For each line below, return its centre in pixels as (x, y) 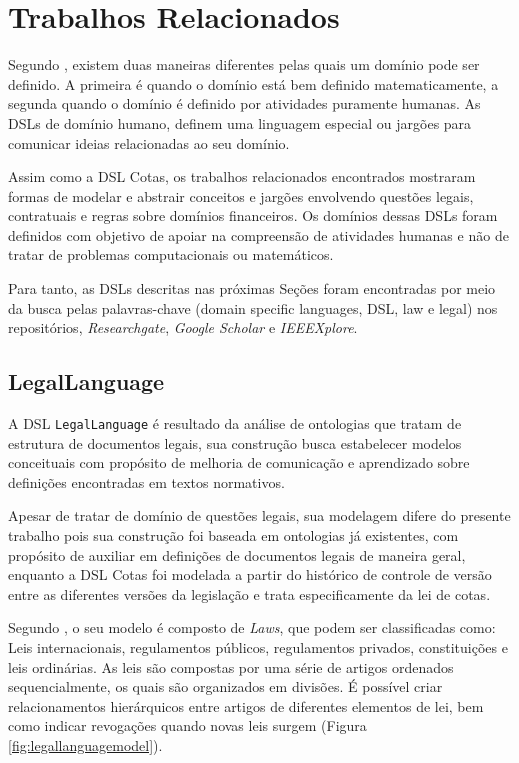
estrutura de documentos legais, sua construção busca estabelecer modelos (235, 442)
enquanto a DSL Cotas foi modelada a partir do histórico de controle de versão (250, 574)
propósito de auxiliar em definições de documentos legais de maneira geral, (237, 554)
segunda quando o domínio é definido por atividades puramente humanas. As (244, 103)
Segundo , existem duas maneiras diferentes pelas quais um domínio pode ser (244, 64)
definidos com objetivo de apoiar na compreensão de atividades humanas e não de (258, 234)
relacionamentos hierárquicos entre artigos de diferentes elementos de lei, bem (246, 705)
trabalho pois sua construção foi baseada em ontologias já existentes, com (233, 535)
